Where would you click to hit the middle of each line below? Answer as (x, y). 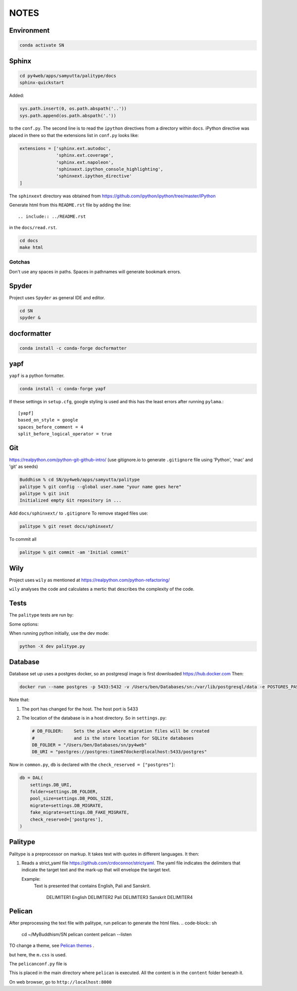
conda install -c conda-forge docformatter (73, 348)
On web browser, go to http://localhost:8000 (60, 982)
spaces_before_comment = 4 (51, 427)
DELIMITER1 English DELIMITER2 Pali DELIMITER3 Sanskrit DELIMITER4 (120, 897)
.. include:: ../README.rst (52, 216)
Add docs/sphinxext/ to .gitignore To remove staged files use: (79, 513)
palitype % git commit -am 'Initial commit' (74, 552)
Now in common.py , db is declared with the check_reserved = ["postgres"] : (92, 765)
